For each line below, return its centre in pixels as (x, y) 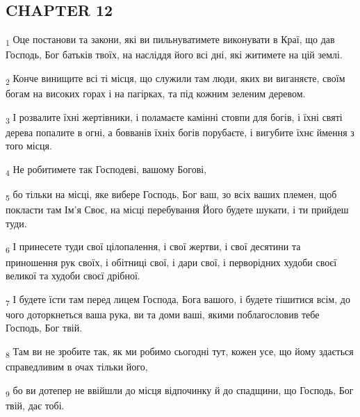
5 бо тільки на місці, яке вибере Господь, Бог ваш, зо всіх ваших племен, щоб (171, 195)
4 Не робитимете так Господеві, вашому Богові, (106, 170)
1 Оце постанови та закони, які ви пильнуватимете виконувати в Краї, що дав (170, 40)
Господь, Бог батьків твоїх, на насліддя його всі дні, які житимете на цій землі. (174, 55)
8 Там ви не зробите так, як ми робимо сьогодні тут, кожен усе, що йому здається (180, 352)
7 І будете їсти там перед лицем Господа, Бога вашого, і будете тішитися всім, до (178, 300)
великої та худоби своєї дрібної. (73, 276)
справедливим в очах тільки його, (77, 367)
